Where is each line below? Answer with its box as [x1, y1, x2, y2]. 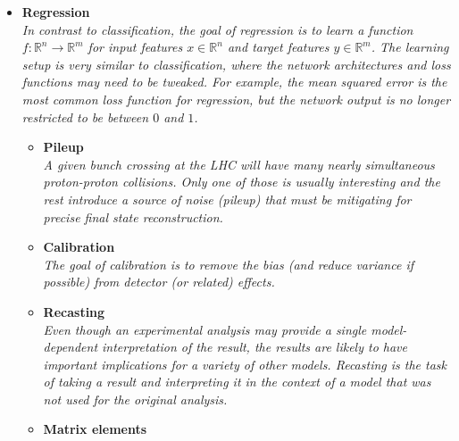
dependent [43, 337, 98, 356]
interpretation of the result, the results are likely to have [102, 337, 407, 356]
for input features [88, 37, 183, 56]
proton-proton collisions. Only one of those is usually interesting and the [43, 172, 440, 191]
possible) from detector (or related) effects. [43, 272, 275, 291]
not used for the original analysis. [43, 389, 228, 408]
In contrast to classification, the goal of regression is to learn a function [21, 20, 413, 38]
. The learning [371, 37, 449, 56]
